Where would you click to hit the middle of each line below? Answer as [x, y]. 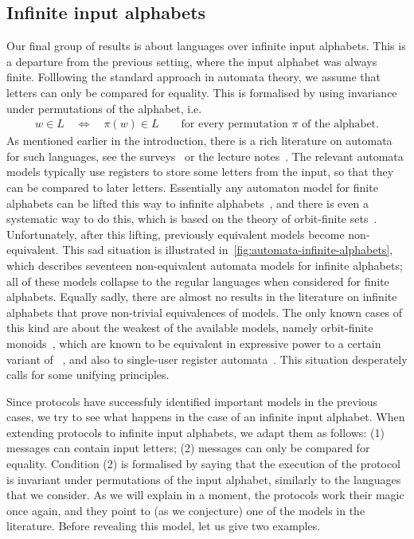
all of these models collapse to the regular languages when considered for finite [198, 281]
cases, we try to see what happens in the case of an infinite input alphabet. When [206, 417]
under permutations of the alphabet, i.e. [104, 108]
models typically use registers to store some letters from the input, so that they [200, 172]
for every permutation [234, 125]
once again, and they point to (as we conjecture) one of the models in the [186, 510]
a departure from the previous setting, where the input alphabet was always [192, 61]
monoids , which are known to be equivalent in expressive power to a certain [194, 343]
